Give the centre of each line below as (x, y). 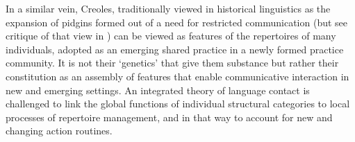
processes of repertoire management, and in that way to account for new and (169, 117)
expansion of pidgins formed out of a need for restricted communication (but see (177, 22)
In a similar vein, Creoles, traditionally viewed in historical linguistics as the (168, 8)
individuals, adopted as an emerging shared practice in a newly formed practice (175, 49)
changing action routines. (59, 131)
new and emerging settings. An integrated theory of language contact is (158, 90)
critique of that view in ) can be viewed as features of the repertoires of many (171, 36)
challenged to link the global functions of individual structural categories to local (178, 104)
